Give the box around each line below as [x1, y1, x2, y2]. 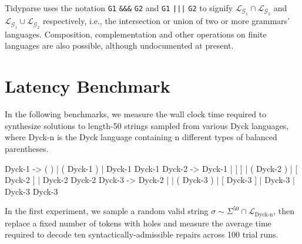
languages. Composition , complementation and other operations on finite [5, 28, 267, 40]
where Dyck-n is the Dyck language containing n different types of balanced [5, 131, 277, 143]
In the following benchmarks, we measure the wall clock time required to [5, 108, 267, 120]
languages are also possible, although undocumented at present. [5, 39, 234, 52]
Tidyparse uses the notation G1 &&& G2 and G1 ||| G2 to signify [5, 2, 233, 13]
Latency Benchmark [5, 74, 170, 98]
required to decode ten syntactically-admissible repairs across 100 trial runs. [5, 228, 278, 240]
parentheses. [5, 142, 49, 154]
